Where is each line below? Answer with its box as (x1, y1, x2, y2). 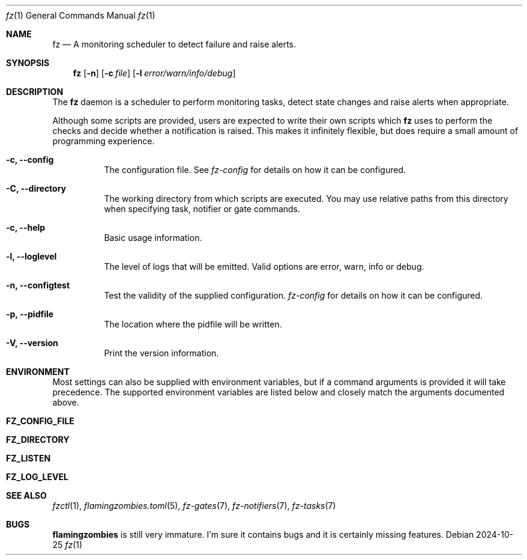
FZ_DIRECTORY (6, 434, 70, 445)
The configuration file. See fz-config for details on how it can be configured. (104, 165, 406, 175)
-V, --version (6, 338, 58, 348)
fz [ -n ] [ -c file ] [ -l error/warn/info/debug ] (73, 68, 236, 78)
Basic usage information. (104, 233, 202, 243)
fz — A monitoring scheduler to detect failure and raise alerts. (52, 39, 297, 49)
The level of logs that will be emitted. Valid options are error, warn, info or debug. (104, 261, 424, 272)
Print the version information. (104, 348, 219, 358)
